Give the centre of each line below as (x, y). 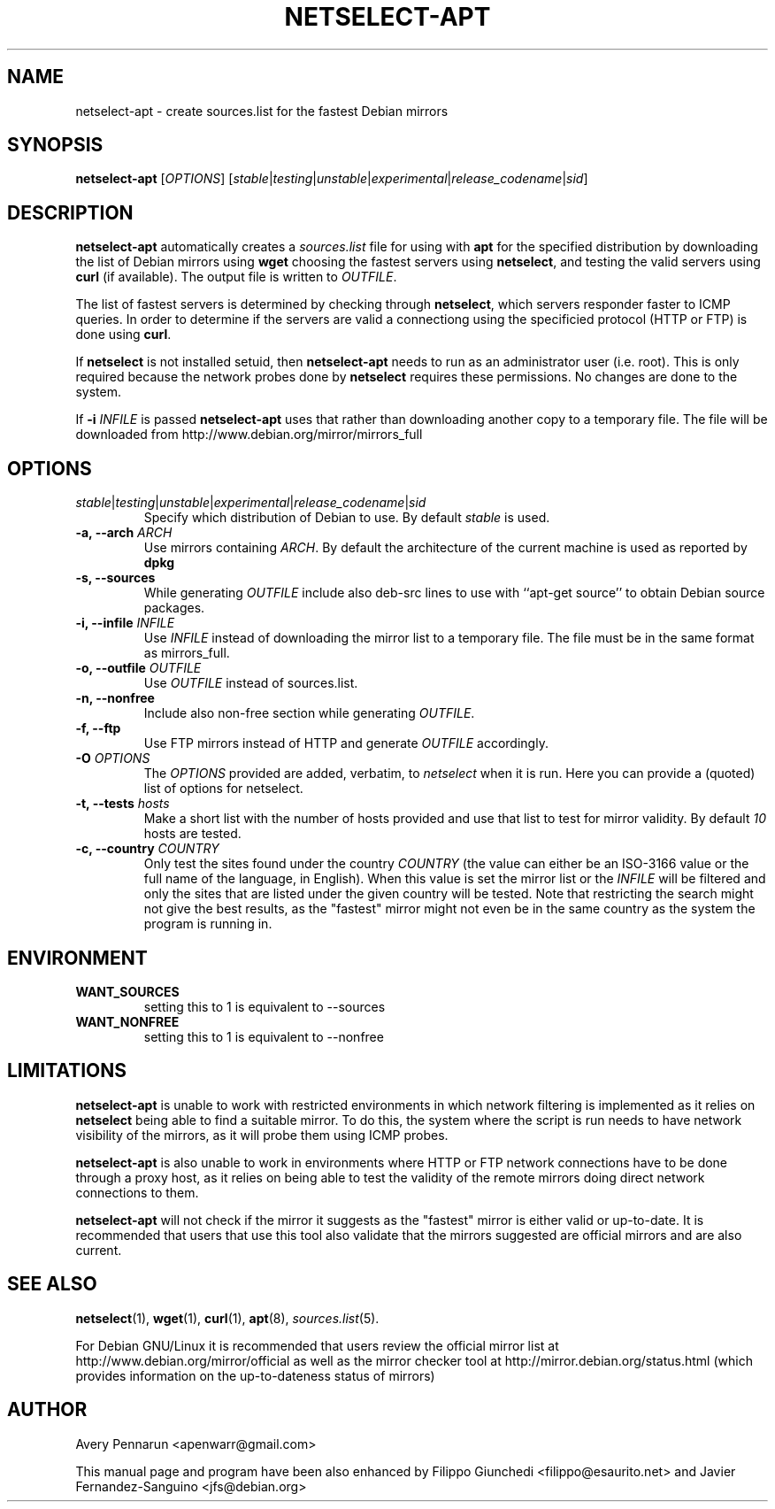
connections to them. (137, 1192)
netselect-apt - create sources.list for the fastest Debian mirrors (262, 111)
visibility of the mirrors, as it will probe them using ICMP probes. (262, 1135)
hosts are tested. (192, 834)
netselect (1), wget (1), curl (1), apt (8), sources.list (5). (227, 1318)
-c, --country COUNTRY (147, 849)
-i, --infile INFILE (125, 623)
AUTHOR (47, 1410)
